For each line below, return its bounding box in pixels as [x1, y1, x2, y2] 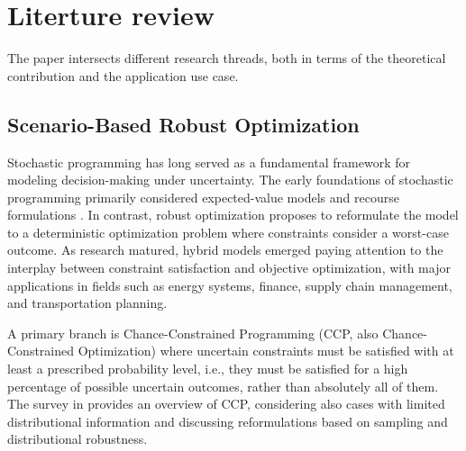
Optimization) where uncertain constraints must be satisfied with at [78, 341, 454, 360]
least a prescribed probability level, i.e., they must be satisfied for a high [7, 359, 408, 378]
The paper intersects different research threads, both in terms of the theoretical [7, 49, 446, 68]
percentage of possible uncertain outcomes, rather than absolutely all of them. [7, 376, 439, 395]
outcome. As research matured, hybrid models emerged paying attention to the [7, 240, 443, 259]
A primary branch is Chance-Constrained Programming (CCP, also [7, 323, 379, 342]
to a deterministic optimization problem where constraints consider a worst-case [7, 222, 449, 241]
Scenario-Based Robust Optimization [7, 110, 360, 138]
